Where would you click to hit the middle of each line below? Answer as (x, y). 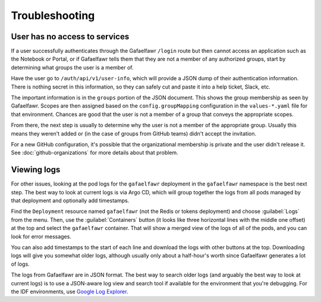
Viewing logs (36, 170)
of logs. (20, 264)
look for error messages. (41, 236)
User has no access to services (70, 37)
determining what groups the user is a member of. (72, 67)
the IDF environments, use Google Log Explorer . (70, 291)
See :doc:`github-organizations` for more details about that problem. (95, 153)
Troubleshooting (53, 15)
